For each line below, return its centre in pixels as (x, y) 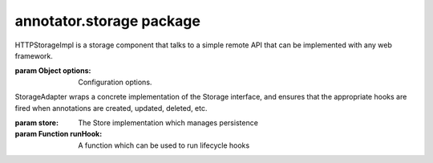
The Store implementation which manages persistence (168, 122)
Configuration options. (115, 82)
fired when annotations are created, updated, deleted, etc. (111, 108)
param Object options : (53, 71)
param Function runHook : (59, 134)
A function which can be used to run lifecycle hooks (164, 145)
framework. (34, 55)
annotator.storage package (107, 21)
